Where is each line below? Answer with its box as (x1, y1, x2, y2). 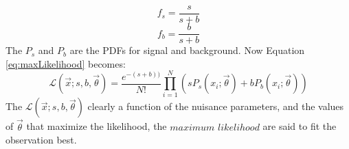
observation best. (5, 133, 77, 147)
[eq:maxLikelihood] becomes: (5, 56, 126, 70)
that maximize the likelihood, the (26, 119, 167, 133)
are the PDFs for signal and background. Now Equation (69, 43, 305, 57)
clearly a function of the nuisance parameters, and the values (87, 99, 344, 113)
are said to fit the (262, 119, 337, 133)
